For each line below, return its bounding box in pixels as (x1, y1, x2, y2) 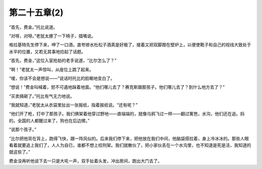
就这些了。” (9, 149, 31, 155)
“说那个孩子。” (9, 126, 36, 133)
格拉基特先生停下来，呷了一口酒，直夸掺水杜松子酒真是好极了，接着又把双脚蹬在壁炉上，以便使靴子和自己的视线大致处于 (9, 42, 251, 48)
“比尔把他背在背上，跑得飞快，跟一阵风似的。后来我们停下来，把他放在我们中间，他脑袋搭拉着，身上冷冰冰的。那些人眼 (9, 136, 249, 141)
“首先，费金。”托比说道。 (9, 24, 58, 30)
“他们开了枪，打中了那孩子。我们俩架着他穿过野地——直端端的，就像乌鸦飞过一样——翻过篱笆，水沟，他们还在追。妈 (9, 111, 245, 117)
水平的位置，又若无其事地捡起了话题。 (9, 48, 86, 54)
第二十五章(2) (9, 7, 64, 18)
